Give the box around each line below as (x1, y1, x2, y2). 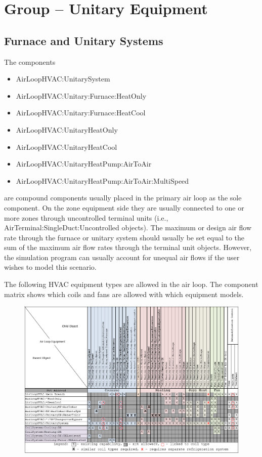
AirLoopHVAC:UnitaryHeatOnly (16, 124, 118, 135)
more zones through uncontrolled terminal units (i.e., (4, 212, 168, 223)
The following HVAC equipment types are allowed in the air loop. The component (4, 279, 258, 289)
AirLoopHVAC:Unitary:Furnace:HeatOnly (16, 90, 147, 101)
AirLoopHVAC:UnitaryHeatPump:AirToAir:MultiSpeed (16, 175, 189, 186)
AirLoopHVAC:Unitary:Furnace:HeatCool (16, 107, 146, 118)
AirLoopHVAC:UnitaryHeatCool (16, 141, 117, 152)
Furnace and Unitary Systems (4, 32, 163, 48)
